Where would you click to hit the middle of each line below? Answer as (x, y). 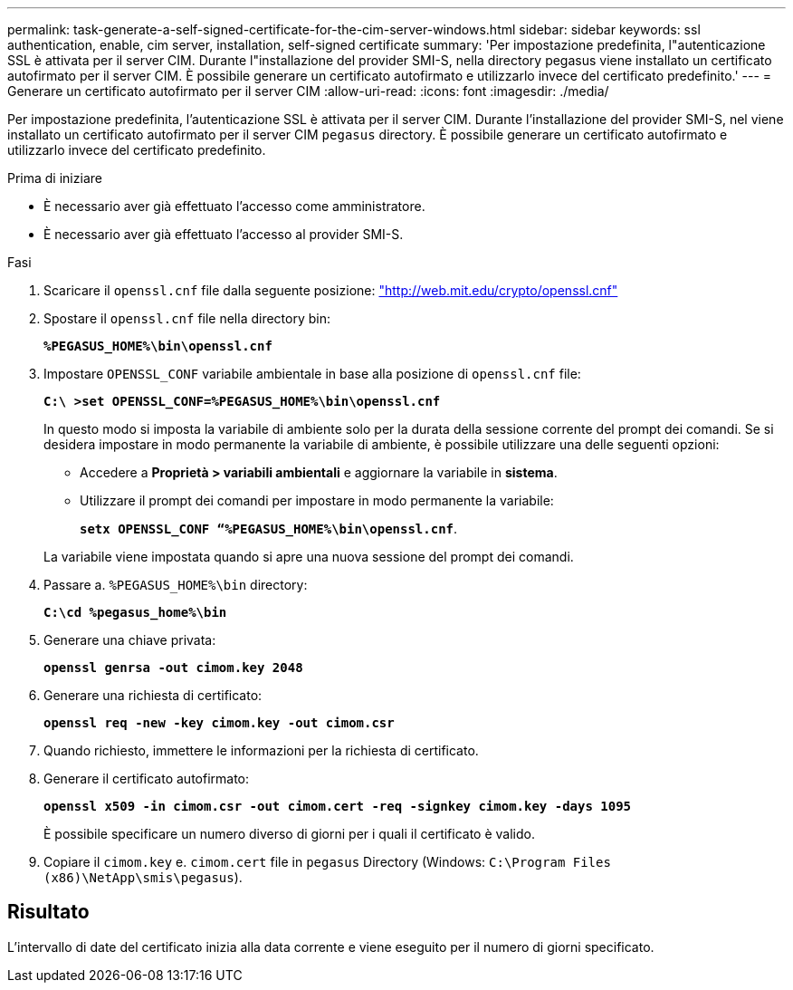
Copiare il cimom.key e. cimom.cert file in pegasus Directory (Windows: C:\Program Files (327, 862)
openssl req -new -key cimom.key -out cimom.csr (219, 723)
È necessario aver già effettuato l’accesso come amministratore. (234, 206)
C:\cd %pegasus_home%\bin (135, 612)
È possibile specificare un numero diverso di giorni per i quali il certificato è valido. (289, 834)
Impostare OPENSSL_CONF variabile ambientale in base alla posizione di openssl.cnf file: (312, 374)
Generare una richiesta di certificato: (153, 695)
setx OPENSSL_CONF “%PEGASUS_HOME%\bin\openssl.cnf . (269, 529)
